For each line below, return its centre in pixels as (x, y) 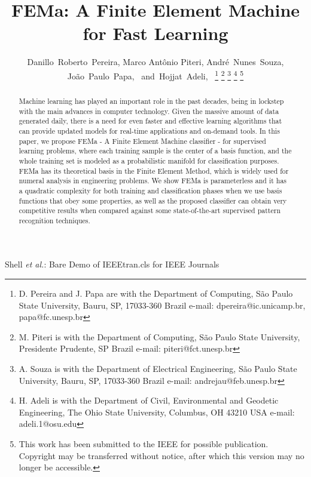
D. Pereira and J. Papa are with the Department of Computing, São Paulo (156, 293)
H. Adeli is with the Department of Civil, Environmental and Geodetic (149, 400)
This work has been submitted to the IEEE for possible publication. (144, 444)
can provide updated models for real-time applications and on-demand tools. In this (149, 130)
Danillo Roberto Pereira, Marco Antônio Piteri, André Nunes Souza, (155, 62)
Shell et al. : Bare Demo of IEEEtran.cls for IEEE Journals (112, 264)
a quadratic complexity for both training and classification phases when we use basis (150, 190)
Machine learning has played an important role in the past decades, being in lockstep (151, 101)
